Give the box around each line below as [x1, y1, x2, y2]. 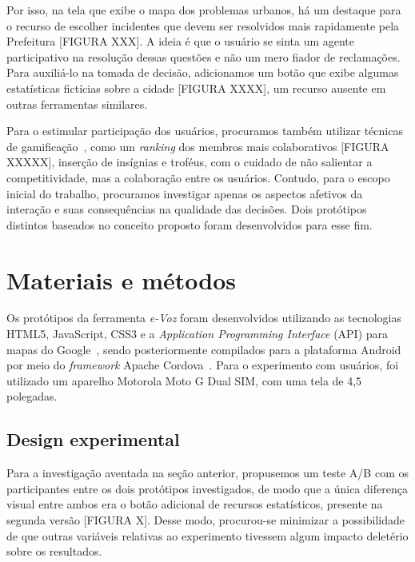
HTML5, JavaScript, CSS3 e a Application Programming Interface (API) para [6, 325, 389, 342]
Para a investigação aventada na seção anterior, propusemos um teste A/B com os [6, 464, 409, 481]
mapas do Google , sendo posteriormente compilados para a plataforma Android [6, 341, 401, 357]
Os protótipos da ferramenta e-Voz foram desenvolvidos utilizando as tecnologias [6, 309, 401, 326]
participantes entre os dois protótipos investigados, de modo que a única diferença [6, 480, 408, 496]
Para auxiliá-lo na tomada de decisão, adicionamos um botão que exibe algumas [6, 64, 399, 81]
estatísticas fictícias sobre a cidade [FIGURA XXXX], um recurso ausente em [6, 79, 386, 96]
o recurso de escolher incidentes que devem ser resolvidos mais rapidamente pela [6, 17, 400, 34]
